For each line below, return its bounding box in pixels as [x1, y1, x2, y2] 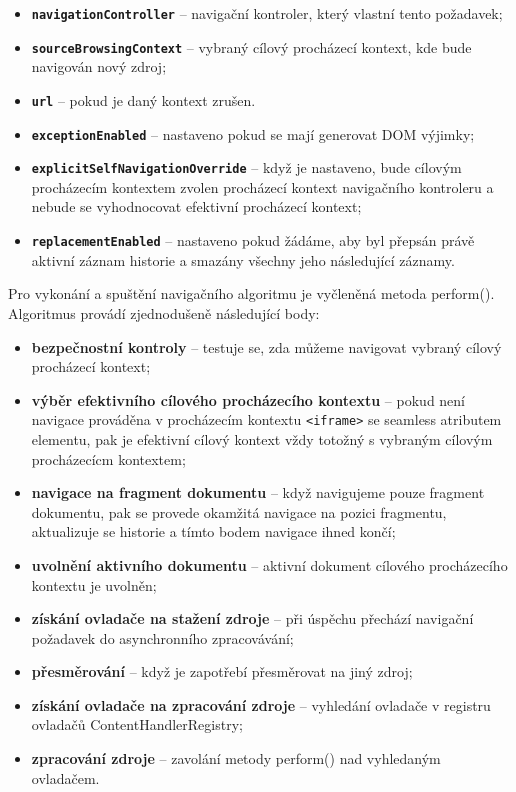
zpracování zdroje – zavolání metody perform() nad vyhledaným [31, 748, 441, 769]
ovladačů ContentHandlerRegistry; [31, 714, 243, 735]
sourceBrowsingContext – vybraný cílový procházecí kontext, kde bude [31, 36, 472, 57]
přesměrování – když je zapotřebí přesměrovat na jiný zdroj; [31, 661, 413, 682]
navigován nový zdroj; [31, 56, 167, 77]
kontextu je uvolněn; [31, 574, 157, 595]
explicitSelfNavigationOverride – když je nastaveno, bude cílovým [31, 157, 462, 178]
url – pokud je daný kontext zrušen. [31, 89, 256, 110]
